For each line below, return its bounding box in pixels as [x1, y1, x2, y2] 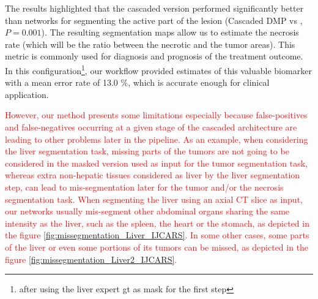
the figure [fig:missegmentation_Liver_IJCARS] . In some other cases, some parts [5, 229, 309, 241]
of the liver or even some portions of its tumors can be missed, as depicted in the [5, 240, 309, 253]
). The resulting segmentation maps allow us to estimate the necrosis [41, 26, 299, 39]
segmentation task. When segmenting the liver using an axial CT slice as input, [5, 192, 303, 205]
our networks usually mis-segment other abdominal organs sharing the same [5, 205, 290, 218]
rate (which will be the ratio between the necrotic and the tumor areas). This [5, 37, 295, 50]
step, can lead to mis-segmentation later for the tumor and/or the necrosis [5, 180, 284, 193]
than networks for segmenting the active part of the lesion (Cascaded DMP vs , [5, 13, 303, 26]
